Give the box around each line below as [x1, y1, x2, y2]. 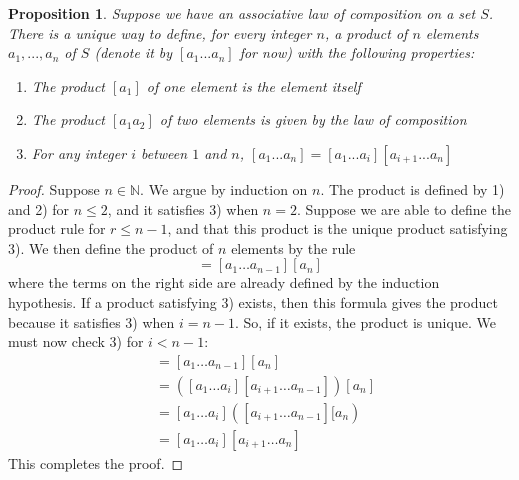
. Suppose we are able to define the [296, 198, 511, 219]
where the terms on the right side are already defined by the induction [8, 272, 440, 293]
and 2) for [8, 198, 70, 219]
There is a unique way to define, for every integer [8, 22, 312, 43]
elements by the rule [231, 237, 356, 258]
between [140, 142, 188, 163]
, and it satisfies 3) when [107, 198, 259, 219]
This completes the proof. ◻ [8, 452, 184, 473]
